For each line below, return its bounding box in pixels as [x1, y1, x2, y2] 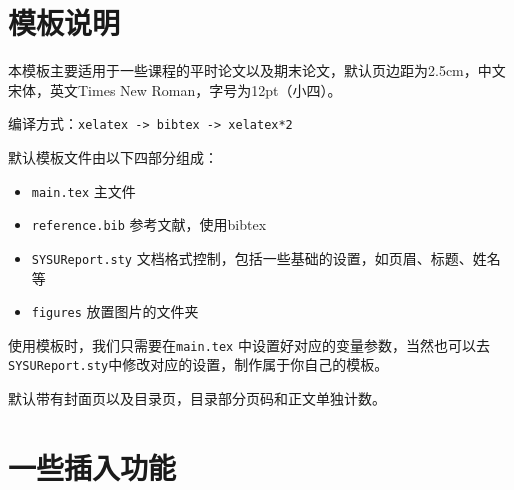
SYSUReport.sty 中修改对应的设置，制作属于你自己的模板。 [8, 354, 389, 375]
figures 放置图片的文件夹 [31, 301, 199, 322]
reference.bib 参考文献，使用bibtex [31, 214, 267, 235]
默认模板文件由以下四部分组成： [8, 146, 218, 167]
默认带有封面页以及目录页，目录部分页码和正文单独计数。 [8, 388, 386, 409]
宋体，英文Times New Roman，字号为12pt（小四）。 [8, 79, 342, 100]
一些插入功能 [8, 446, 177, 487]
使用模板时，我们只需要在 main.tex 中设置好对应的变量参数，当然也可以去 [8, 334, 490, 355]
